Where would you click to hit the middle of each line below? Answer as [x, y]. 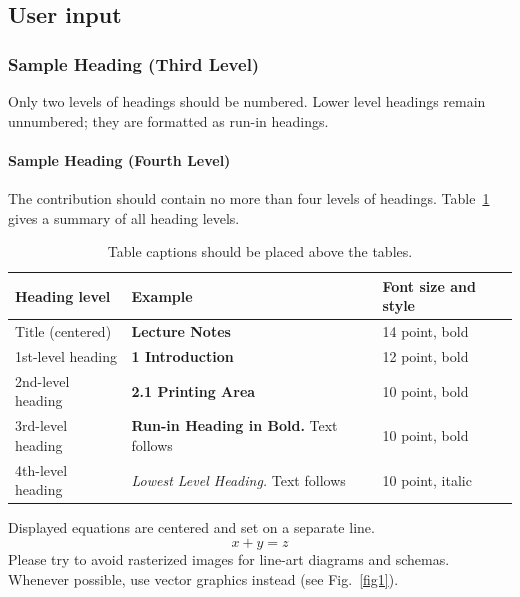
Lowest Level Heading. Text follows [238, 479]
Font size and [429, 285]
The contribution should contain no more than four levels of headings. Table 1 [249, 197]
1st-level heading [66, 356]
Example [162, 295]
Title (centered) [63, 331]
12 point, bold [425, 356]
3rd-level [41, 425]
